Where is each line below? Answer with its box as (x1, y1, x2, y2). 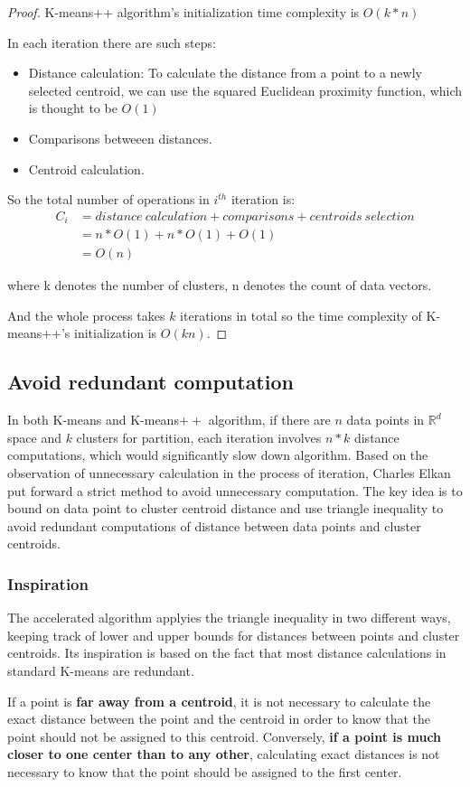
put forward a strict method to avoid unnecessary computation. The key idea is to (7, 481, 463, 500)
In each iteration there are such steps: (7, 33, 216, 52)
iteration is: (230, 190, 296, 209)
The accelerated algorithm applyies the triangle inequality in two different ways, (7, 608, 451, 627)
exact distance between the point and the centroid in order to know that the (7, 709, 431, 728)
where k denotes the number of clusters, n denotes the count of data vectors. (7, 276, 432, 295)
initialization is (74, 323, 157, 342)
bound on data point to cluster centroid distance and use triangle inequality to (7, 499, 444, 518)
